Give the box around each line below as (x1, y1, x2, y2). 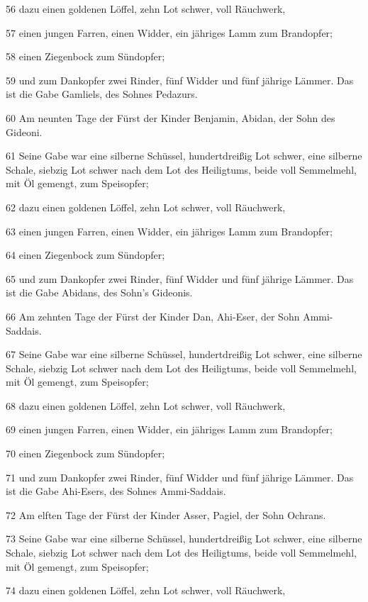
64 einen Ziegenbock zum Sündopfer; (6, 247, 165, 262)
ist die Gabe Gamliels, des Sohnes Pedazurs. (6, 87, 198, 101)
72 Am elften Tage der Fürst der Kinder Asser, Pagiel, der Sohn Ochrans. (6, 507, 326, 522)
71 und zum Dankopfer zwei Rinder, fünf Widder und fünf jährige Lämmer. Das (6, 469, 354, 484)
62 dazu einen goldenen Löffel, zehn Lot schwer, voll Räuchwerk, (6, 199, 286, 214)
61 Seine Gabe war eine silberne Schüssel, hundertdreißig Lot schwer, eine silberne (6, 148, 362, 163)
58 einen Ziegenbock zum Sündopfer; (6, 49, 165, 64)
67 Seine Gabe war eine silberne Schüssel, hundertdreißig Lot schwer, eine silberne (6, 347, 362, 362)
